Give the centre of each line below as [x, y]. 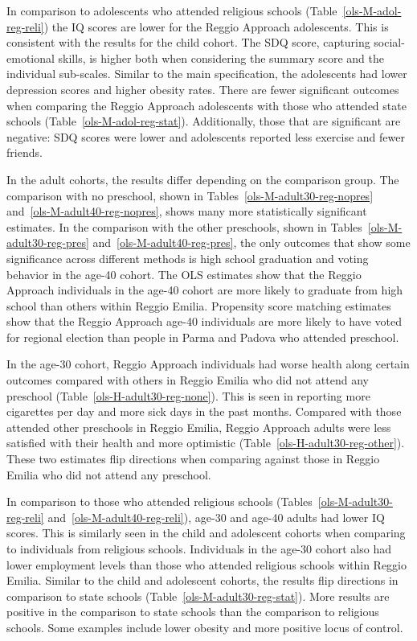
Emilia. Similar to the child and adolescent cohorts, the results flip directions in [202, 580]
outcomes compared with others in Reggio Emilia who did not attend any [188, 380]
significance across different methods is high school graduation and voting [188, 258]
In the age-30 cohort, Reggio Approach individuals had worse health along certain [208, 364]
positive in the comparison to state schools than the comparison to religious [193, 612]
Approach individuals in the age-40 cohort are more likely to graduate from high [205, 290]
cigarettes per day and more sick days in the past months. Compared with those [204, 411]
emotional [31, 58]
